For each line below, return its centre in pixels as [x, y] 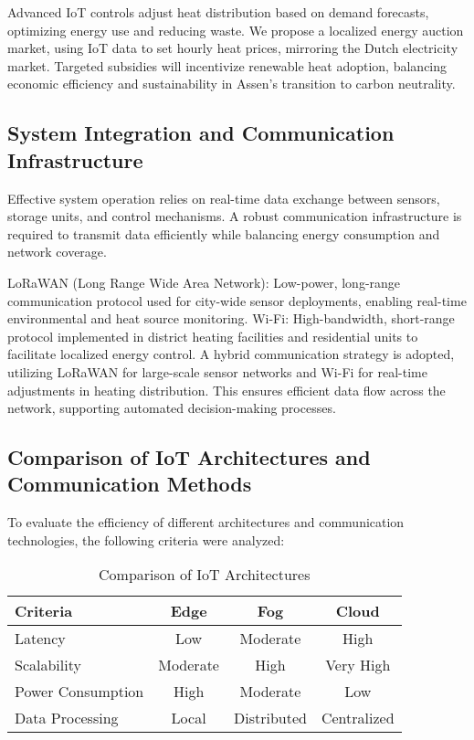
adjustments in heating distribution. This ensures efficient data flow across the [226, 390]
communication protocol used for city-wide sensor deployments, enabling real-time [237, 300]
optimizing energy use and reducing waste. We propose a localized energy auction [236, 30]
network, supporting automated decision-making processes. [172, 408]
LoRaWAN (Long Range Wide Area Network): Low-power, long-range [204, 282]
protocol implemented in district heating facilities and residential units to [213, 336]
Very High [358, 665]
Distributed [270, 718]
